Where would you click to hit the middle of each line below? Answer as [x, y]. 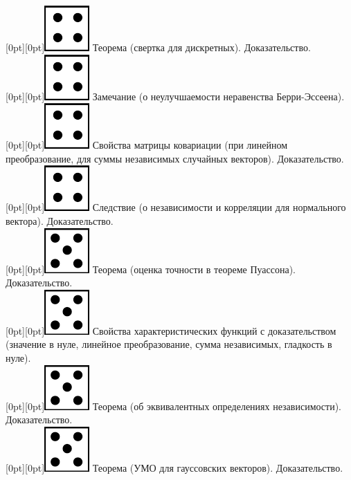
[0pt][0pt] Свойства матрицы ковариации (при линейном [147, 145]
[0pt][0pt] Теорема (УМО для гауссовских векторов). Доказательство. [174, 467]
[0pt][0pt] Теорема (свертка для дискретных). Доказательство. [158, 47]
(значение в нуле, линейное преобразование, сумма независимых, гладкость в [169, 344]
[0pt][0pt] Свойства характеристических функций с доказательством [171, 330]
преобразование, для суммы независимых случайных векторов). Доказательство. [175, 158]
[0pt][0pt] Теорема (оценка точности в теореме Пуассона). [151, 269]
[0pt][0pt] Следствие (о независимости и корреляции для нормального [176, 207]
